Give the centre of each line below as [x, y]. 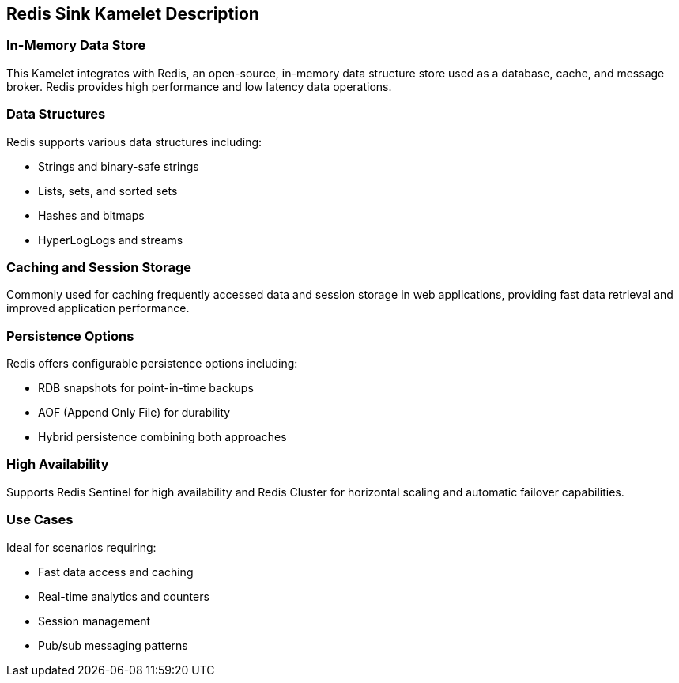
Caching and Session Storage [99, 267]
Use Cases [40, 520]
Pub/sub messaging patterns [113, 645]
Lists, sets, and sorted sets [108, 191]
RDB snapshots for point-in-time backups [146, 388]
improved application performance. [98, 308]
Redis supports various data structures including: [134, 142]
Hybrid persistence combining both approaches [162, 437]
